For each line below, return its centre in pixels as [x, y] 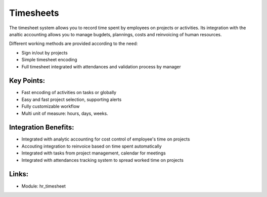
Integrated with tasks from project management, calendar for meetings [93, 153]
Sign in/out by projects [44, 52]
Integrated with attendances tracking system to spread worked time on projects [103, 160]
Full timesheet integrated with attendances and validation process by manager [101, 66]
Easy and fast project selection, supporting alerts [71, 99]
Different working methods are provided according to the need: [73, 44]
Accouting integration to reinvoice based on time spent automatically [91, 146]
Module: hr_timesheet [44, 186]
